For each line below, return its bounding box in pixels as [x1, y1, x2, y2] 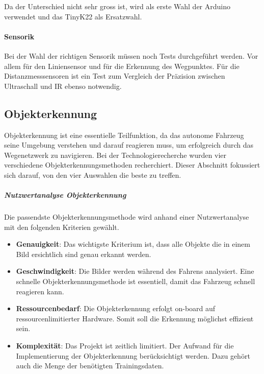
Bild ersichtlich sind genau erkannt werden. [16, 248, 151, 259]
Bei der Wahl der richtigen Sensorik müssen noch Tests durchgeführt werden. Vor [4, 50, 258, 61]
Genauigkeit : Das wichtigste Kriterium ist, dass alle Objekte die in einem [16, 239, 250, 249]
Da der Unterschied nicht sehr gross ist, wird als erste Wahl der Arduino [4, 1, 230, 11]
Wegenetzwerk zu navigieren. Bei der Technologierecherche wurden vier [4, 149, 226, 160]
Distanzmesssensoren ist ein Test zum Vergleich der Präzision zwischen [4, 71, 225, 81]
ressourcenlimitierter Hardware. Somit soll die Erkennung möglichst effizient [16, 313, 254, 323]
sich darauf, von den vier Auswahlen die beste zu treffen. [4, 169, 181, 180]
